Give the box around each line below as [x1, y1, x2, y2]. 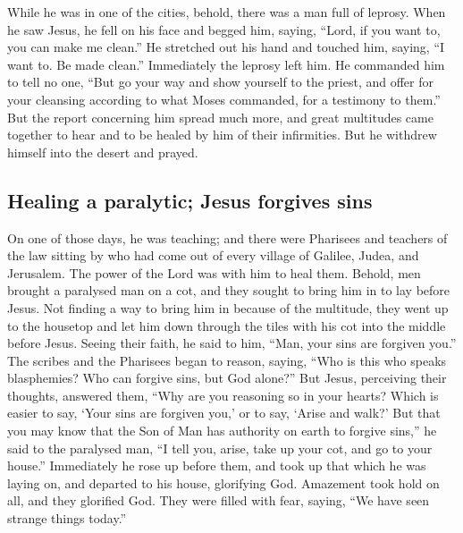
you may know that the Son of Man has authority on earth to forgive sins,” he [7, 421, 437, 440]
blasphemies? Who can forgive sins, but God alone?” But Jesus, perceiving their [7, 368, 447, 387]
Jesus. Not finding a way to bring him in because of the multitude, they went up [7, 298, 449, 317]
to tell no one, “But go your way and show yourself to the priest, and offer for [7, 72, 434, 91]
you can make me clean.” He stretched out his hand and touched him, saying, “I [7, 38, 445, 56]
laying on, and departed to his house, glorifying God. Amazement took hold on [7, 473, 440, 492]
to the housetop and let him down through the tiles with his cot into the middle [7, 316, 446, 334]
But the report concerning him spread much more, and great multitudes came [7, 107, 434, 126]
